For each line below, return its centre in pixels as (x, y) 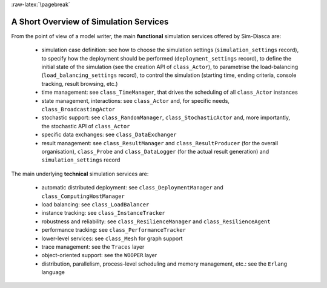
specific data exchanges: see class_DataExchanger (109, 135)
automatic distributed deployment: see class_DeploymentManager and (132, 188)
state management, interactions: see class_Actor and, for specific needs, (136, 100)
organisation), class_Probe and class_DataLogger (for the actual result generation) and (155, 151)
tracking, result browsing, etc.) (80, 83)
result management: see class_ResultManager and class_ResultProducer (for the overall (160, 143)
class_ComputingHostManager (83, 196)
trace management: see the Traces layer (93, 247)
